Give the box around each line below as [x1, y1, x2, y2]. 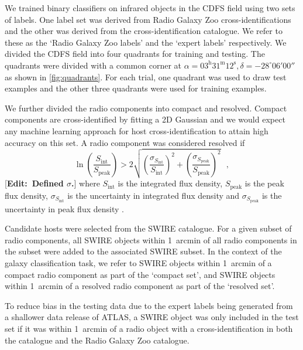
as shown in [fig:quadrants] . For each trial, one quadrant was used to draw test [5, 70, 287, 83]
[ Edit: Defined [5, 177, 64, 189]
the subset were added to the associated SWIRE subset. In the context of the [5, 245, 282, 257]
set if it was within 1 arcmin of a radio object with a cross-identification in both [5, 322, 293, 334]
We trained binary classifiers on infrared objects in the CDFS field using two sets [5, 2, 295, 13]
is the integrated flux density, [118, 177, 223, 189]
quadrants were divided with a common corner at [5, 59, 182, 71]
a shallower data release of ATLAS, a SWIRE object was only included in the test [5, 311, 299, 323]
